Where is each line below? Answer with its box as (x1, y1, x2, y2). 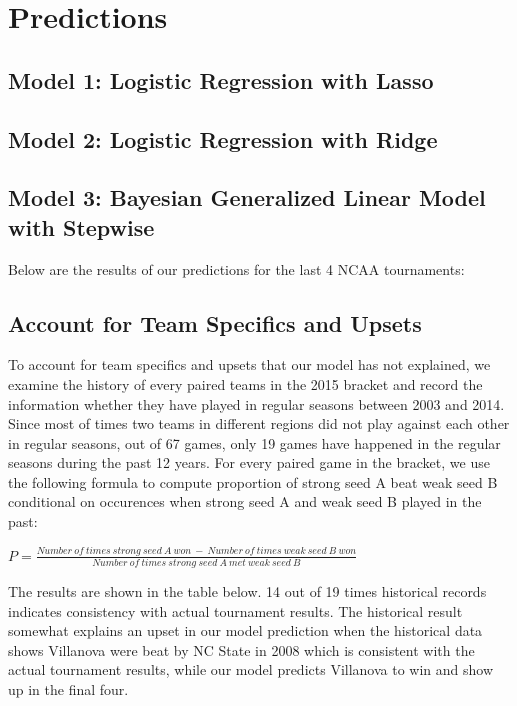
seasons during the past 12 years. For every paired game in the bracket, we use (8, 452, 490, 473)
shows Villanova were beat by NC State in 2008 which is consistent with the (8, 639, 475, 660)
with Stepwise (8, 211, 155, 242)
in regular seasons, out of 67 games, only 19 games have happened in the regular (8, 432, 501, 453)
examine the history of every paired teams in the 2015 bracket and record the (8, 373, 483, 394)
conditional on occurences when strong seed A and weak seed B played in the (8, 491, 482, 512)
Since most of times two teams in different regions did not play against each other (8, 413, 510, 434)
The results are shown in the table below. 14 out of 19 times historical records (8, 580, 487, 601)
